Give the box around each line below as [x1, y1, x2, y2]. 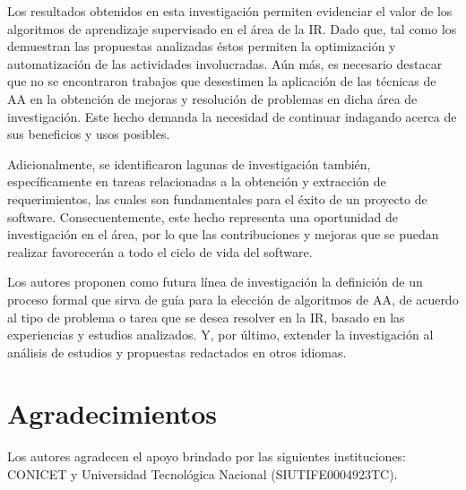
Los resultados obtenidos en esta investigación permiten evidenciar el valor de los [7, 2, 453, 20]
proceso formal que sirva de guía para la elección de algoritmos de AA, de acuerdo [7, 289, 459, 308]
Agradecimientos [7, 395, 218, 432]
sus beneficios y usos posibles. [7, 125, 170, 143]
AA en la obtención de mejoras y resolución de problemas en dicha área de [7, 89, 418, 107]
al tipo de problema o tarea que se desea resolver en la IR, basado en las [7, 307, 405, 326]
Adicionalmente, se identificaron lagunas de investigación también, [7, 154, 371, 173]
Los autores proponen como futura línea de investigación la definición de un [7, 272, 423, 291]
